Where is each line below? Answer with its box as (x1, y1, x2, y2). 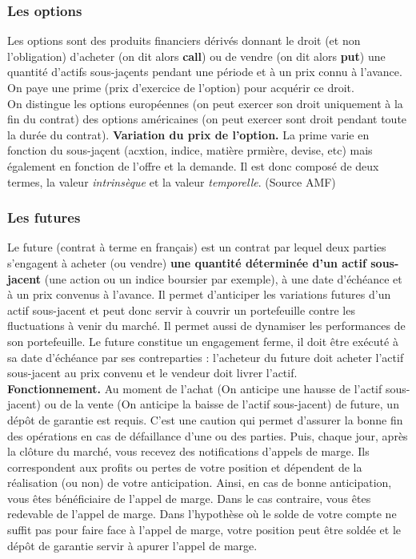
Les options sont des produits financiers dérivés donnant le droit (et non (7, 32, 361, 49)
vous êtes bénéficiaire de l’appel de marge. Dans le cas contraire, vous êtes (7, 489, 371, 506)
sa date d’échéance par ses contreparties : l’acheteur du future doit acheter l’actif (7, 348, 404, 365)
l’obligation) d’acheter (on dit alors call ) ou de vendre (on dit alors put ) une (7, 47, 386, 64)
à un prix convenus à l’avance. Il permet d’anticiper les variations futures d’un (7, 286, 391, 303)
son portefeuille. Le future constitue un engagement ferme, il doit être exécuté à (7, 332, 398, 349)
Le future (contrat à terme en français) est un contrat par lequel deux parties (7, 239, 386, 255)
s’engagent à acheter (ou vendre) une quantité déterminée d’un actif (7, 254, 366, 271)
